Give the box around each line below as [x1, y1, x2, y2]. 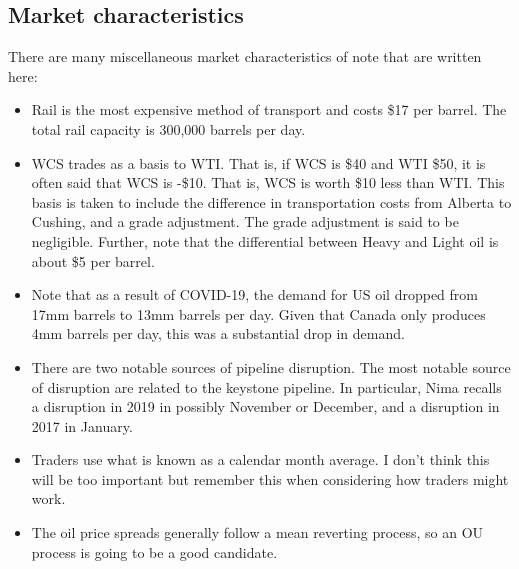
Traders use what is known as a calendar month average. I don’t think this [31, 449, 490, 470]
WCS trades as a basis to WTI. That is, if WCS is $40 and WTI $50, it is [31, 152, 486, 173]
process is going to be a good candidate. [31, 541, 278, 562]
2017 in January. [31, 415, 133, 436]
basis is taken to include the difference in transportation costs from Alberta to [31, 191, 512, 212]
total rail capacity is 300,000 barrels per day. [31, 118, 306, 139]
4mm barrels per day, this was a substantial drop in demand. [31, 323, 405, 344]
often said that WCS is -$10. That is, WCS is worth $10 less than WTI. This [31, 172, 505, 193]
